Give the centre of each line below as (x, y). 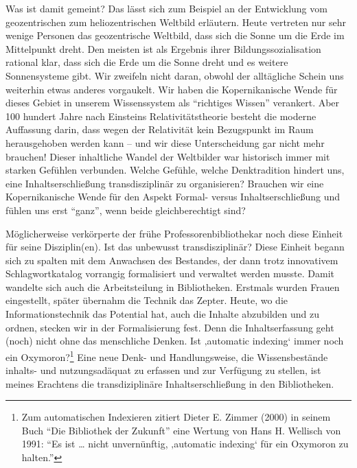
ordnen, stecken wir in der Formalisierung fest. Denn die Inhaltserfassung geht (170, 327)
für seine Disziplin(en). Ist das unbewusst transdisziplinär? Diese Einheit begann (175, 247)
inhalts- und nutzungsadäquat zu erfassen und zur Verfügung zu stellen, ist (163, 370)
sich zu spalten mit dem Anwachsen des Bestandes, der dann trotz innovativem (172, 260)
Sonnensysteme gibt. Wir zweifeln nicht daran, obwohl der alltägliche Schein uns (175, 75)
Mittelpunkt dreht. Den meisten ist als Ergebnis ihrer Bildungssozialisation (163, 48)
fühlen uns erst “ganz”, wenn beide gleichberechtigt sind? (126, 210)
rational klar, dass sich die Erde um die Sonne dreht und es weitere (147, 62)
